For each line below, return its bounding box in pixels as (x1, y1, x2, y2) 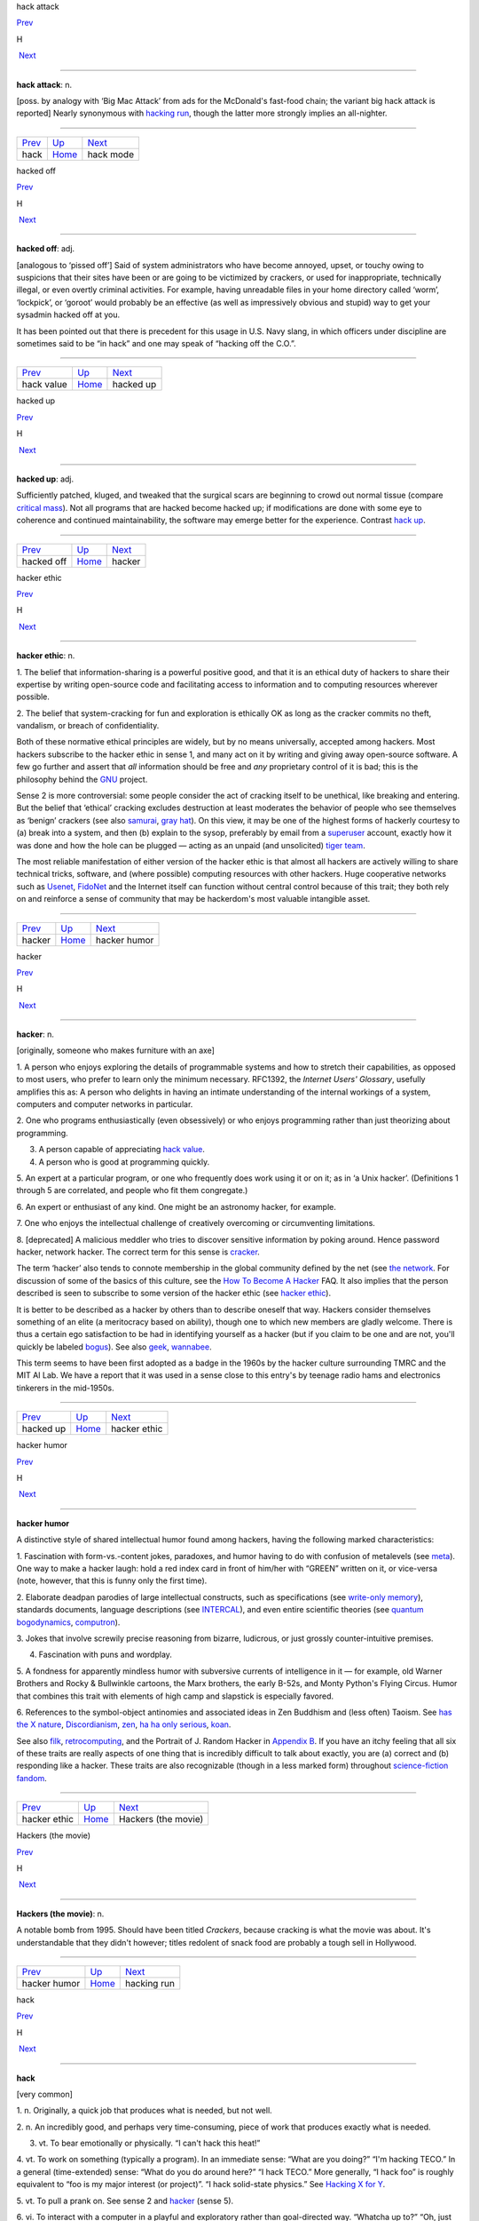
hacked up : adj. (16, 474, 75, 484)
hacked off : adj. (16, 243, 75, 254)
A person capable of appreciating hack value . (38, 1144, 206, 1155)
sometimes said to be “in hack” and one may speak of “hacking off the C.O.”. (16, 338, 296, 349)
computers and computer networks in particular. (16, 1099, 193, 1110)
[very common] (16, 2089, 73, 2099)
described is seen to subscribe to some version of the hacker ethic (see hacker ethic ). (16, 1288, 332, 1299)
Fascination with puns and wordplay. (38, 1649, 173, 1660)
